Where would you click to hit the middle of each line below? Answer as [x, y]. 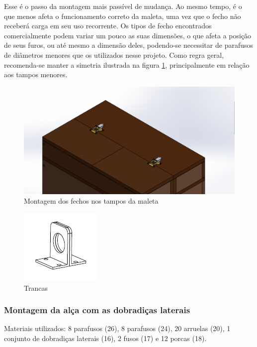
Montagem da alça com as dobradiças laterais [97, 310]
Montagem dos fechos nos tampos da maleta [91, 201]
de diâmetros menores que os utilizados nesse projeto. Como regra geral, [114, 55]
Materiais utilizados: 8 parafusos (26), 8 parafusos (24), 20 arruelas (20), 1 [117, 328]
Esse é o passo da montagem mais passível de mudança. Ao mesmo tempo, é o [123, 6]
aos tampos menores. [36, 74]
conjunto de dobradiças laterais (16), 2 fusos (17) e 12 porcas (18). [105, 338]
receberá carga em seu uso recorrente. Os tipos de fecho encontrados [108, 26]
